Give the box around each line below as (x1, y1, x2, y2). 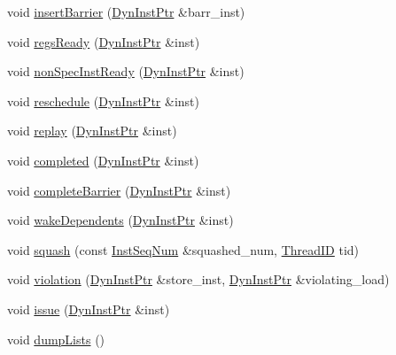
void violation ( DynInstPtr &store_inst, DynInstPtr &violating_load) (7, 270, 390, 289)
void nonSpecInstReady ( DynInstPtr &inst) (7, 62, 245, 81)
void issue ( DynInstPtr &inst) (7, 299, 170, 318)
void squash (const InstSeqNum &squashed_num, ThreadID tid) (7, 240, 360, 259)
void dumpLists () (7, 329, 105, 348)
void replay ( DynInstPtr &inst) (7, 121, 177, 140)
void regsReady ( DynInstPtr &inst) (7, 32, 200, 50)
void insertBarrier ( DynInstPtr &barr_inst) (7, 3, 245, 20)
